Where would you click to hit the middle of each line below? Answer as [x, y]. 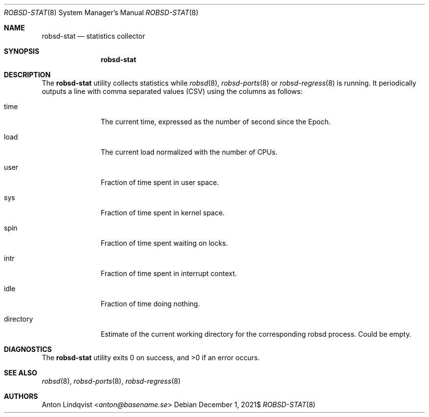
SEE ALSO [21, 373]
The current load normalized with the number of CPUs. [189, 152]
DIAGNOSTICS [28, 349]
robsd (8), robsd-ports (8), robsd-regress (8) [111, 381]
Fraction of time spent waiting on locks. [164, 243]
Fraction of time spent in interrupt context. [169, 273]
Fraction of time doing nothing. [150, 304]
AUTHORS [21, 396]
